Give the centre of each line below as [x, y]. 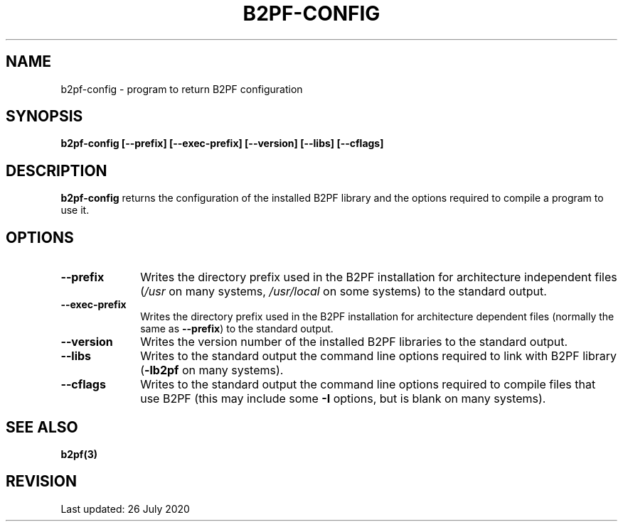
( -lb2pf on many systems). [212, 370]
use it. [75, 210]
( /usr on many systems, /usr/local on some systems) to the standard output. [344, 292]
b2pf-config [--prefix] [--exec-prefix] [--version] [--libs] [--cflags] [222, 143]
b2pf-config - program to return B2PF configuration [182, 89]
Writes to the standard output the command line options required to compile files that [368, 385]
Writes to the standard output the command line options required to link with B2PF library [378, 356]
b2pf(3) [79, 454]
